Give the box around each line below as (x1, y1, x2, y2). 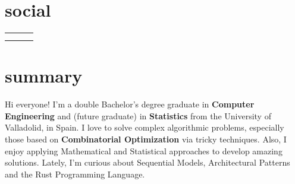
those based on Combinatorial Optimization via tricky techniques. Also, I (5, 133, 287, 145)
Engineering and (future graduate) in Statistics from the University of (5, 109, 271, 122)
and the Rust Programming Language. (5, 167, 145, 180)
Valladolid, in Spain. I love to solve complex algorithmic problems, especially (5, 121, 284, 134)
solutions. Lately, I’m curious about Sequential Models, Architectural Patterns (5, 156, 290, 169)
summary (5, 64, 83, 88)
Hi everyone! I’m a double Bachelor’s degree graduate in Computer (5, 98, 255, 110)
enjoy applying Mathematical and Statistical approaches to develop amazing (5, 144, 283, 157)
